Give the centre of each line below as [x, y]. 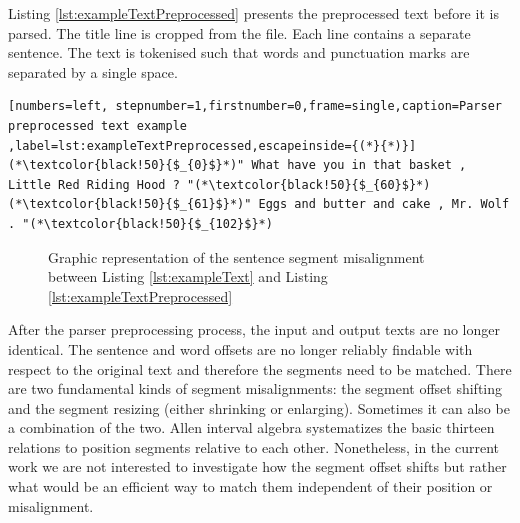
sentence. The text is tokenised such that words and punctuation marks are [239, 52]
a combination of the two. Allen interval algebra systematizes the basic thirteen [251, 427]
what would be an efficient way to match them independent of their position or [250, 486]
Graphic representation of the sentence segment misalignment [236, 256]
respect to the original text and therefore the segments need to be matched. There [260, 368]
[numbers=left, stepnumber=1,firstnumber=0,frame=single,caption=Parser [255, 106]
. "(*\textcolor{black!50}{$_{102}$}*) [140, 223]
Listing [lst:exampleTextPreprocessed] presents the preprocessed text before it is [253, 13]
